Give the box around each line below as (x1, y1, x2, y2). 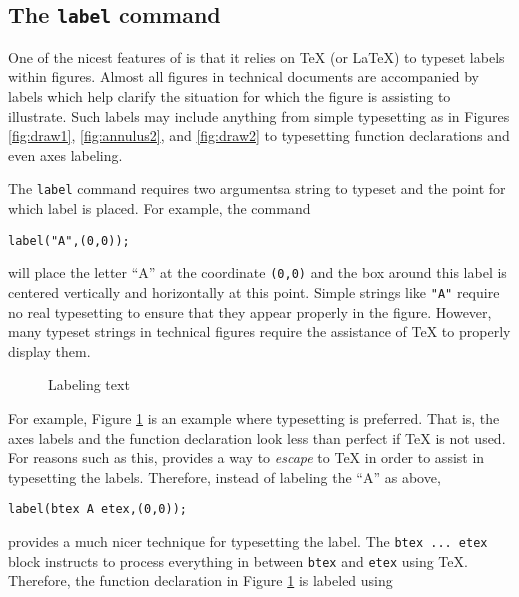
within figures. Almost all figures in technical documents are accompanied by (8, 66, 479, 87)
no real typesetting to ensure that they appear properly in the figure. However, (8, 301, 492, 322)
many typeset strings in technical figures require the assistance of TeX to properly (8, 321, 511, 342)
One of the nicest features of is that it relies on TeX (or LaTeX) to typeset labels (8, 46, 505, 67)
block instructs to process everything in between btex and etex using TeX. (8, 550, 468, 571)
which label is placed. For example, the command (8, 198, 311, 218)
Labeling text (48, 374, 130, 395)
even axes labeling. (8, 144, 123, 165)
